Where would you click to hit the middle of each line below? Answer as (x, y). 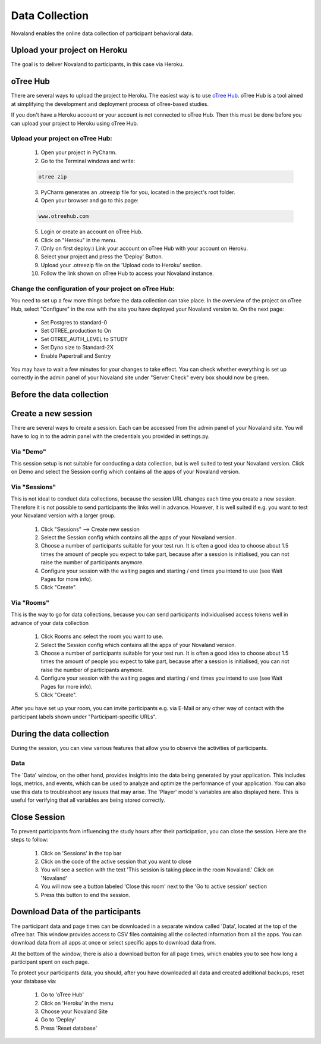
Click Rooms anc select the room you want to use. (102, 636)
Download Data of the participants (76, 912)
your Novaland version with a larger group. (63, 515)
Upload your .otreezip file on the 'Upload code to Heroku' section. (121, 265)
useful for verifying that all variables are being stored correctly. (88, 800)
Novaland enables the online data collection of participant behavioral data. (102, 33)
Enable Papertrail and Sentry (76, 356)
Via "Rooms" (30, 603)
